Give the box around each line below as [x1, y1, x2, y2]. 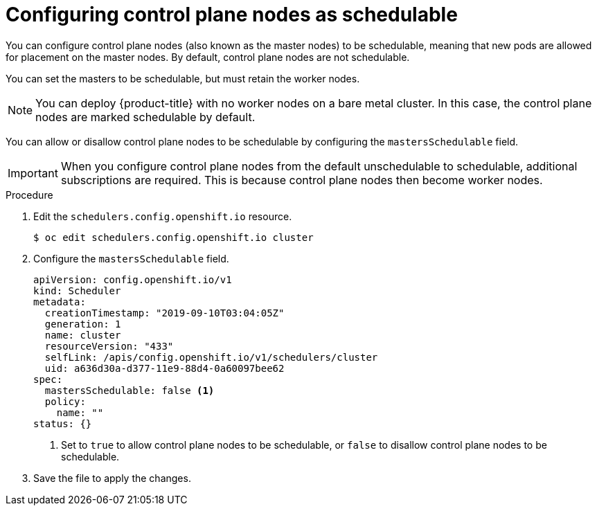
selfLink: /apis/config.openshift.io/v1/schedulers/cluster [44, 351, 378, 363]
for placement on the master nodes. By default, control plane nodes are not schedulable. [6, 51, 410, 63]
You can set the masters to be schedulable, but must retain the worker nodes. [6, 72, 360, 84]
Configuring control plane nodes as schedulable [6, 3, 458, 26]
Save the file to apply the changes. [33, 472, 191, 484]
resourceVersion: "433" [44, 340, 174, 352]
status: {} [33, 418, 92, 429]
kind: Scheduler [33, 285, 121, 296]
